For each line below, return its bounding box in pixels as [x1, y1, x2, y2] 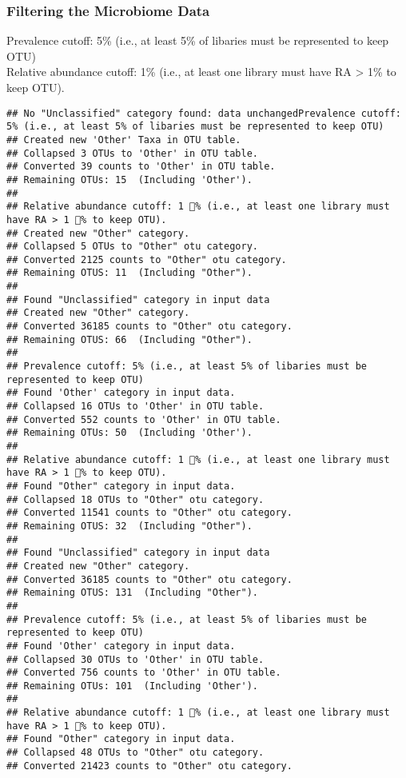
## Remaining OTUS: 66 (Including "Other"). [6, 333, 253, 345]
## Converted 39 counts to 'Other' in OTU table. [6, 161, 276, 173]
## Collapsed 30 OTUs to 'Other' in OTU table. [6, 653, 265, 665]
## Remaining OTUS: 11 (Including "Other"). [6, 267, 253, 279]
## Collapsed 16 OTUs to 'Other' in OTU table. [6, 401, 265, 413]
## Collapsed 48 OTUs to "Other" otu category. [6, 747, 265, 759]
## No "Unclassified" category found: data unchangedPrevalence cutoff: [6, 107, 401, 119]
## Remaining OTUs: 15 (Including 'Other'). [6, 174, 253, 186]
